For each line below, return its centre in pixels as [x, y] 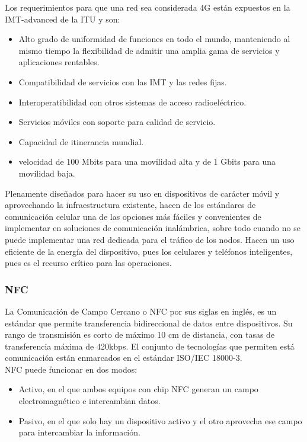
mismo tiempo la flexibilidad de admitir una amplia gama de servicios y [149, 50]
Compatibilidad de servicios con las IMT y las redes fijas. [123, 81]
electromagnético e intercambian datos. [89, 401]
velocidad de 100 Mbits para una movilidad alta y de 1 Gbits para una [147, 161]
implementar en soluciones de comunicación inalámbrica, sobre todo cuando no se [153, 228]
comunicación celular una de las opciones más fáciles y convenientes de [133, 216]
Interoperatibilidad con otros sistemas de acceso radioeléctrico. [132, 102]
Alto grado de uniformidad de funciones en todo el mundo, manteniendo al [154, 39]
